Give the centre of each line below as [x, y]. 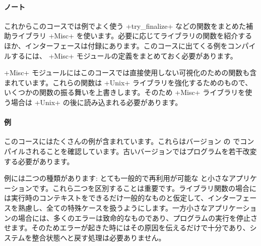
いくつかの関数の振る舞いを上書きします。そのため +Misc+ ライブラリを [125, 92]
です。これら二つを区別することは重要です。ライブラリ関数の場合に [144, 188]
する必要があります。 [39, 161]
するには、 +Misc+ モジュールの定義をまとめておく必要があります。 [124, 55]
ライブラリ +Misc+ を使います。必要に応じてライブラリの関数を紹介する [132, 36]
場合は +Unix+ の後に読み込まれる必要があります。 [96, 102]
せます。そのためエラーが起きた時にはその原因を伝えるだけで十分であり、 [127, 228]
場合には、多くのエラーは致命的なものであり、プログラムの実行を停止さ [138, 217]
